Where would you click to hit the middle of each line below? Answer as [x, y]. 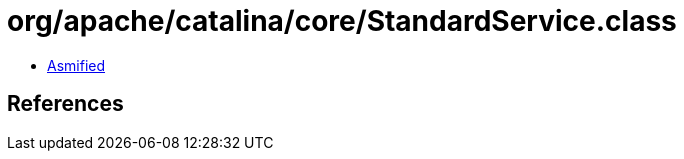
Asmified [76, 65]
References [65, 104]
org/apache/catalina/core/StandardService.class [342, 21]
